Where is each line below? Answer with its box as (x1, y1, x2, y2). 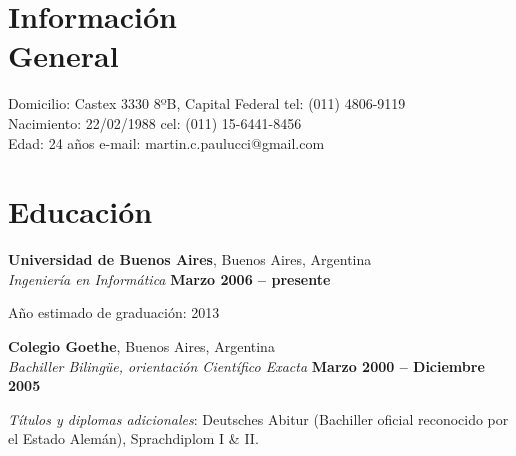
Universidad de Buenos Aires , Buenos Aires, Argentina (8, 249, 372, 270)
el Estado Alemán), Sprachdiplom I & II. (8, 428, 259, 449)
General (8, 35, 119, 76)
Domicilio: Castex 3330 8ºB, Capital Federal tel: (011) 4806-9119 (8, 93, 406, 114)
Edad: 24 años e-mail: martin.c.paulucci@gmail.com (8, 132, 325, 153)
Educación (8, 191, 153, 232)
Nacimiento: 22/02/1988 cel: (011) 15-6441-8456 (8, 112, 302, 133)
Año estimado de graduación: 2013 (8, 302, 220, 323)
